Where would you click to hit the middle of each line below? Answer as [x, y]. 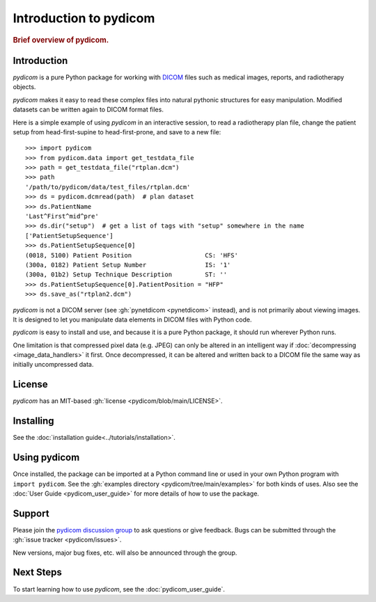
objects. [24, 87]
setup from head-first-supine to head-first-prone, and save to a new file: [117, 132]
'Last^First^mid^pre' [62, 216]
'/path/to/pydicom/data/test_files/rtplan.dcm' [108, 187]
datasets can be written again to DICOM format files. [88, 110]
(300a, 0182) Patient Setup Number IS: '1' [128, 265]
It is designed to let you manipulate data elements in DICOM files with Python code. [132, 319]
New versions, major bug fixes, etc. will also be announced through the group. [125, 553]
